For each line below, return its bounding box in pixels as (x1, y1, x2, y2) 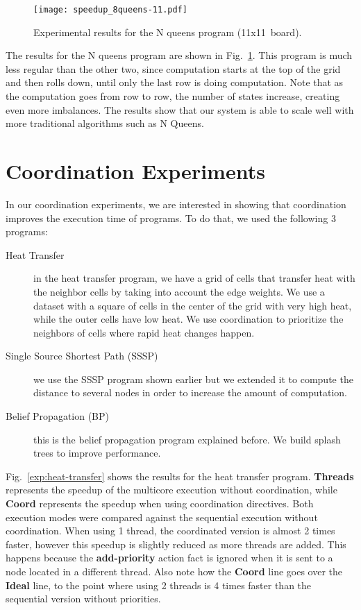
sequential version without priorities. (6, 591, 161, 606)
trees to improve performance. (33, 446, 161, 460)
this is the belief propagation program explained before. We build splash (33, 432, 341, 446)
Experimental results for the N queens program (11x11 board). (33, 24, 302, 39)
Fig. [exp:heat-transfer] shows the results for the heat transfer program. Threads (6, 468, 354, 483)
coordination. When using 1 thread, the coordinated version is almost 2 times (6, 523, 335, 538)
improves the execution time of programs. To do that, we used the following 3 (6, 210, 336, 225)
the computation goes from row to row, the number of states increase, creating (6, 89, 340, 103)
